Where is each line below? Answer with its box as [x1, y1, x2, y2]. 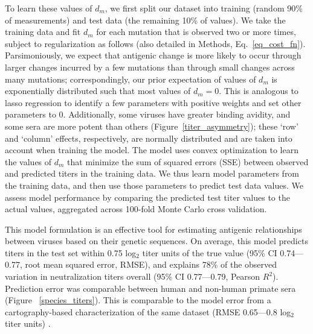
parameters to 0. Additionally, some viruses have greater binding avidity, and [5, 108, 291, 121]
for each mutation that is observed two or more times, [96, 25, 296, 38]
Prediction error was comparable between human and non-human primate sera [5, 282, 296, 294]
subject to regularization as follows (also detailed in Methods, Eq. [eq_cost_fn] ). [5, 37, 306, 49]
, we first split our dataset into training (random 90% [105, 2, 303, 14]
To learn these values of [5, 2, 92, 14]
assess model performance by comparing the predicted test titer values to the [5, 191, 290, 203]
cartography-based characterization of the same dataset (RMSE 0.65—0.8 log [5, 305, 291, 318]
